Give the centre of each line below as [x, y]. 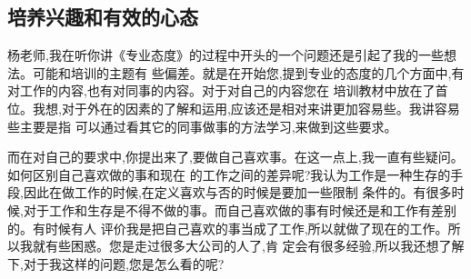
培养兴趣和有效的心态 [103, 17]
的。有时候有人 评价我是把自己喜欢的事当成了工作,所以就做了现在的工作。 [228, 228]
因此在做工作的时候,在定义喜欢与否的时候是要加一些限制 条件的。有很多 [237, 192]
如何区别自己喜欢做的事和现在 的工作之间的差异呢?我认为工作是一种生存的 [229, 174]
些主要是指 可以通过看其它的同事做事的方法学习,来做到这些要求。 [202, 126]
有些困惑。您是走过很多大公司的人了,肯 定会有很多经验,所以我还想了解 [255, 246]
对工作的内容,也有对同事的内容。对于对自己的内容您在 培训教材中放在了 [221, 90]
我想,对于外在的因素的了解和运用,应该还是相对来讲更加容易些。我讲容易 [246, 108]
